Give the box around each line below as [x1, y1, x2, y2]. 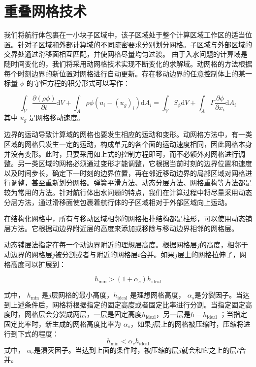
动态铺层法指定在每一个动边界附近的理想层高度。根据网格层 [4, 239, 197, 250]
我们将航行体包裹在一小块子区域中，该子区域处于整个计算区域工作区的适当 [4, 30, 245, 40]
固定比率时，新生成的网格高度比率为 [4, 318, 121, 329]
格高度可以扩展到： [4, 259, 66, 269]
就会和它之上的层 [181, 344, 237, 355]
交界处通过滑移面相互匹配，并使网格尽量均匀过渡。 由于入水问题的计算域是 [4, 49, 248, 59]
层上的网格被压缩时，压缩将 [154, 318, 244, 329]
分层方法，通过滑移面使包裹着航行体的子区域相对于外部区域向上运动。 [4, 197, 231, 207]
